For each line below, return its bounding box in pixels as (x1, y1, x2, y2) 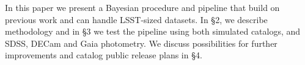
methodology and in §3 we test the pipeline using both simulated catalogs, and (5, 25, 301, 38)
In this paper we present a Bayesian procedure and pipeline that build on (5, 1, 280, 13)
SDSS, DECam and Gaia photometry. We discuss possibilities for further (5, 36, 277, 49)
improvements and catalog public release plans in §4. (5, 49, 202, 61)
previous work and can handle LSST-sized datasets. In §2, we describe (5, 13, 268, 26)
